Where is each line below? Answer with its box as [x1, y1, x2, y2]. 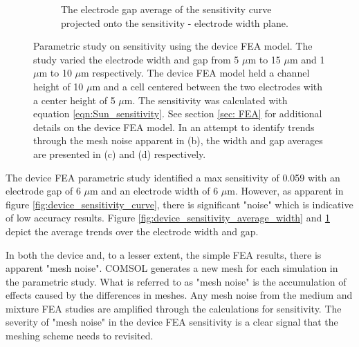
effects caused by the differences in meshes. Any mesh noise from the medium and [6, 288, 353, 302]
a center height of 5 [33, 92, 116, 107]
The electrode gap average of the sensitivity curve [61, 2, 272, 16]
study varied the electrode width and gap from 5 [33, 52, 239, 66]
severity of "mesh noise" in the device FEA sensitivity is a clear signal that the [6, 315, 338, 329]
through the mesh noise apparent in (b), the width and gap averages [33, 133, 323, 148]
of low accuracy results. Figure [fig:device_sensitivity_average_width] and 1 [6, 210, 330, 225]
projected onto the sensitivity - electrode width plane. [61, 15, 288, 30]
